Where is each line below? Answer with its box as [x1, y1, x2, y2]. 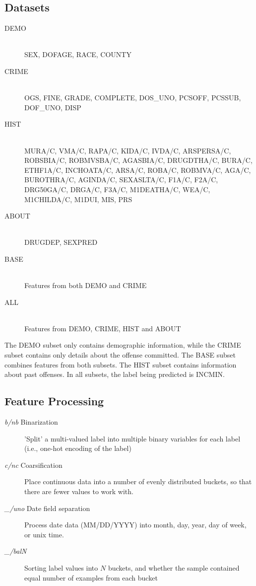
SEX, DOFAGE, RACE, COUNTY [24, 49, 131, 60]
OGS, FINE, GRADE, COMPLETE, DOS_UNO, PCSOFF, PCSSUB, [24, 92, 241, 103]
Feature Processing [4, 393, 104, 409]
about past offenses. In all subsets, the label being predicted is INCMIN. [4, 369, 225, 379]
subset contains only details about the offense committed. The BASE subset [4, 350, 236, 360]
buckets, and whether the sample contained [108, 562, 240, 573]
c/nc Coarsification [4, 459, 63, 470]
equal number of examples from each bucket [24, 572, 158, 583]
